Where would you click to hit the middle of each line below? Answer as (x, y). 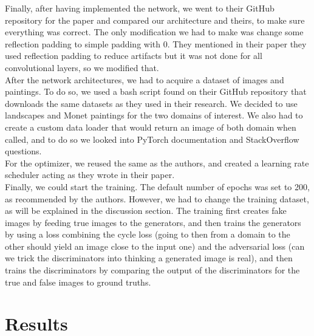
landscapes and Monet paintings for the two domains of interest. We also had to (154, 115)
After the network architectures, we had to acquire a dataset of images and (145, 79)
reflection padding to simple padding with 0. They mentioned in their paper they (156, 43)
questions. (23, 151)
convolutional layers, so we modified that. (82, 67)
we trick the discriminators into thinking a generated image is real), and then (149, 258)
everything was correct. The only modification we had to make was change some (154, 32)
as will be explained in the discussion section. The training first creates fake (146, 211)
